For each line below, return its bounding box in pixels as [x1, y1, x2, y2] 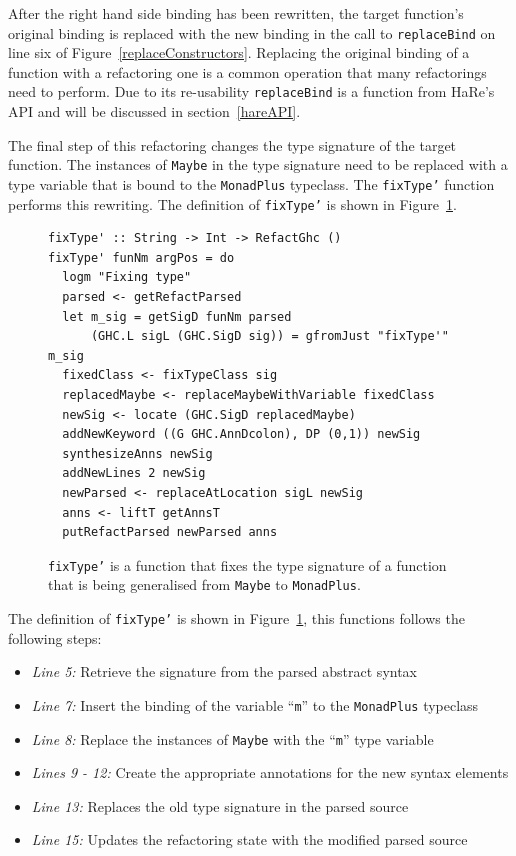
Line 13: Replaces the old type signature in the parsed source [31, 795, 409, 816]
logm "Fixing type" [62, 270, 192, 285]
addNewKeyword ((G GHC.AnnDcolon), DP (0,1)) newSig [62, 427, 421, 442]
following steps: [8, 627, 102, 648]
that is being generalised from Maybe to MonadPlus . [48, 574, 361, 595]
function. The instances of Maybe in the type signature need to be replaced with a [8, 154, 508, 175]
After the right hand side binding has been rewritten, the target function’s [8, 3, 464, 23]
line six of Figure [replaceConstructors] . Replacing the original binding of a [8, 42, 470, 63]
